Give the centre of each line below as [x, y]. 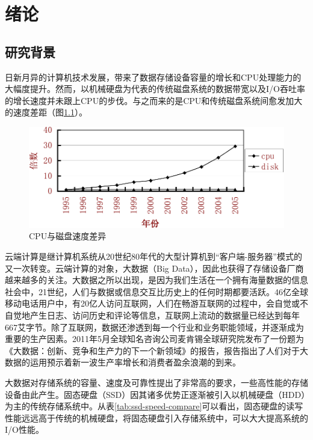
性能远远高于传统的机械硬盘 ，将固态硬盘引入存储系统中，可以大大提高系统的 [156, 417]
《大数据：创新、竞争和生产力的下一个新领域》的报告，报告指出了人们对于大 [156, 350]
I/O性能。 [24, 429]
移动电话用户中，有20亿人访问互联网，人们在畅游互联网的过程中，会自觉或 [152, 303]
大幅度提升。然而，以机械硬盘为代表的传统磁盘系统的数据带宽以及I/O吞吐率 [155, 89]
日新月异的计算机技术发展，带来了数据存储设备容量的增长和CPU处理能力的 [153, 77]
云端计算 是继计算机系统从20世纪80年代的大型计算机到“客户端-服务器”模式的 [153, 256]
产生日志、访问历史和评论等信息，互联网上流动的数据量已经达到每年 [165, 315]
